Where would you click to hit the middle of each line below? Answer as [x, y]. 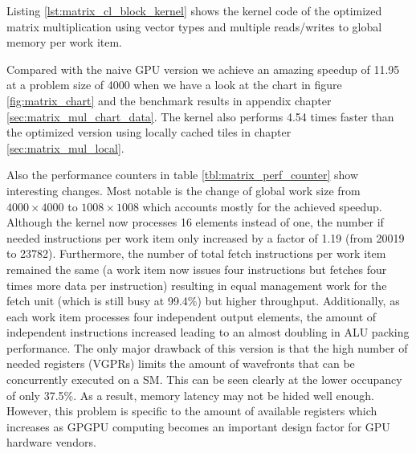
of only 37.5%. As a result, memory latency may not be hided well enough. [190, 395]
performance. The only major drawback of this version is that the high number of [207, 347]
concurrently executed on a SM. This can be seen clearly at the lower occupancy [204, 380]
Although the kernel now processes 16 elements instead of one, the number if [195, 222]
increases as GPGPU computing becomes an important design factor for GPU [198, 426]
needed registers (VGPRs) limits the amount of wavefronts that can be [181, 363]
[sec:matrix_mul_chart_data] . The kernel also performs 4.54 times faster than [200, 116]
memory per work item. [64, 42]
